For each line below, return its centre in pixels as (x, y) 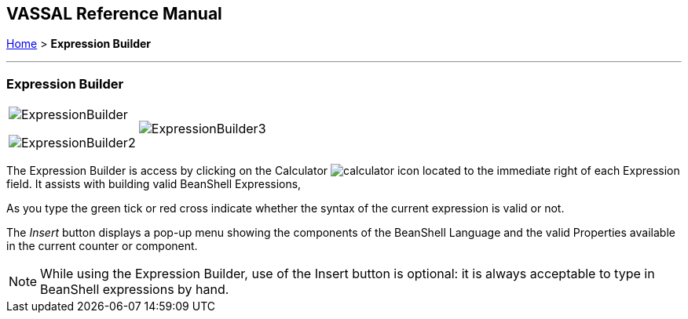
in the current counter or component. (102, 246)
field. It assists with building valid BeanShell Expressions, (154, 184)
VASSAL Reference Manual (114, 14)
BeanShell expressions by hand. (135, 290)
